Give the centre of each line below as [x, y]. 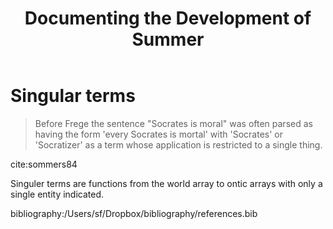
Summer [168, 39]
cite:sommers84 [44, 164]
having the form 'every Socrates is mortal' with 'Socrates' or [159, 134]
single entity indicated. [57, 194]
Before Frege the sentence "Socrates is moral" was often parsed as [173, 123]
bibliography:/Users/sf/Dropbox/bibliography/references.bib [134, 213]
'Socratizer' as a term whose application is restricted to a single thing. [178, 144]
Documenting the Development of [168, 18]
